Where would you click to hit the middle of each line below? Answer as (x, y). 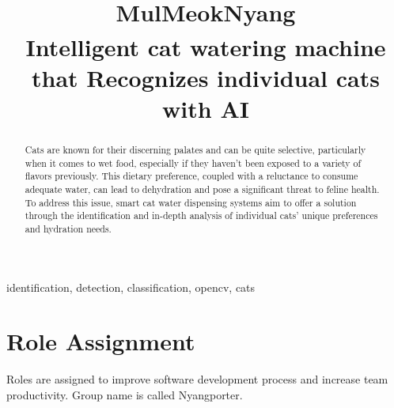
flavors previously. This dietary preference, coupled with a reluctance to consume (191, 176)
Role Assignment (101, 341)
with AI (206, 109)
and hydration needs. (68, 229)
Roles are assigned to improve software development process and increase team (197, 379)
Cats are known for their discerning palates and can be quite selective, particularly (195, 150)
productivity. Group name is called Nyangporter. (125, 394)
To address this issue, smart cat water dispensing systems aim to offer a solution (191, 202)
